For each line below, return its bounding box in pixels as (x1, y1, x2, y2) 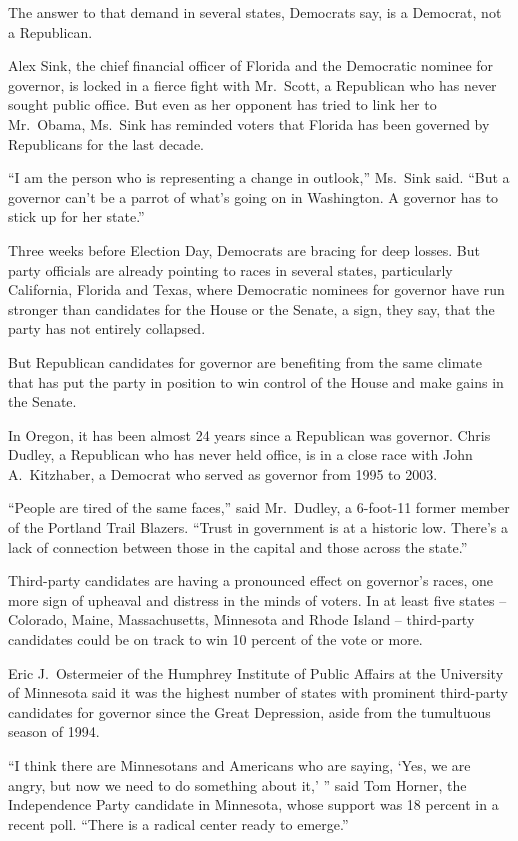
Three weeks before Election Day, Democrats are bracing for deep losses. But (8, 239, 480, 260)
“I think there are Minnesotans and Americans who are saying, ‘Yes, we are (8, 755, 471, 775)
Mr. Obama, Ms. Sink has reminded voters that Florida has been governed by (8, 113, 490, 134)
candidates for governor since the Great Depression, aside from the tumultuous (8, 701, 491, 722)
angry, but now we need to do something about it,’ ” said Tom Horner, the (8, 774, 467, 795)
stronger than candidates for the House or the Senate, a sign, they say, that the (8, 298, 495, 319)
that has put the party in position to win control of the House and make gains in (8, 371, 504, 392)
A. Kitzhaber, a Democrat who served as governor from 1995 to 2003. (8, 463, 438, 484)
